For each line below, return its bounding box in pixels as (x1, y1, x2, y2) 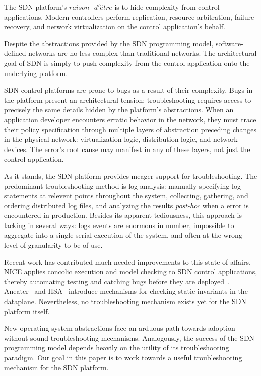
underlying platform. (4, 67, 68, 78)
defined (4, 48, 26, 58)
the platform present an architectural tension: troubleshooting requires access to (4, 94, 251, 105)
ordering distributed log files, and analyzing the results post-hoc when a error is (4, 200, 249, 210)
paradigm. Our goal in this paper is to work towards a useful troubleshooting (4, 352, 242, 362)
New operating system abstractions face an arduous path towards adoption (4, 323, 235, 333)
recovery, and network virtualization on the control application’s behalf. (4, 21, 225, 32)
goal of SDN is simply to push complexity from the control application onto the (4, 57, 250, 68)
